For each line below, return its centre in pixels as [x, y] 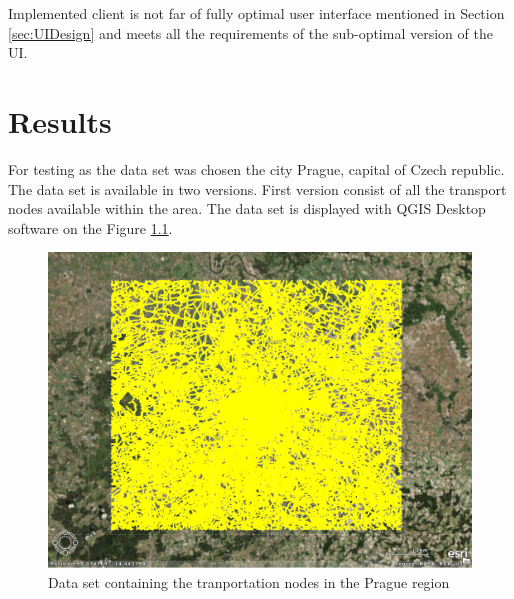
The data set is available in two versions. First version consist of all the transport [257, 188]
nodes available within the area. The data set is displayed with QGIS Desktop [247, 208]
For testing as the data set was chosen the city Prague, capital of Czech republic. [256, 168]
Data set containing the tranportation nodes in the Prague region [249, 581]
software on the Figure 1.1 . [90, 227]
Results [60, 120]
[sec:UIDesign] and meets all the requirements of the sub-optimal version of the [250, 32]
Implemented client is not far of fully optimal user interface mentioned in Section [256, 13]
